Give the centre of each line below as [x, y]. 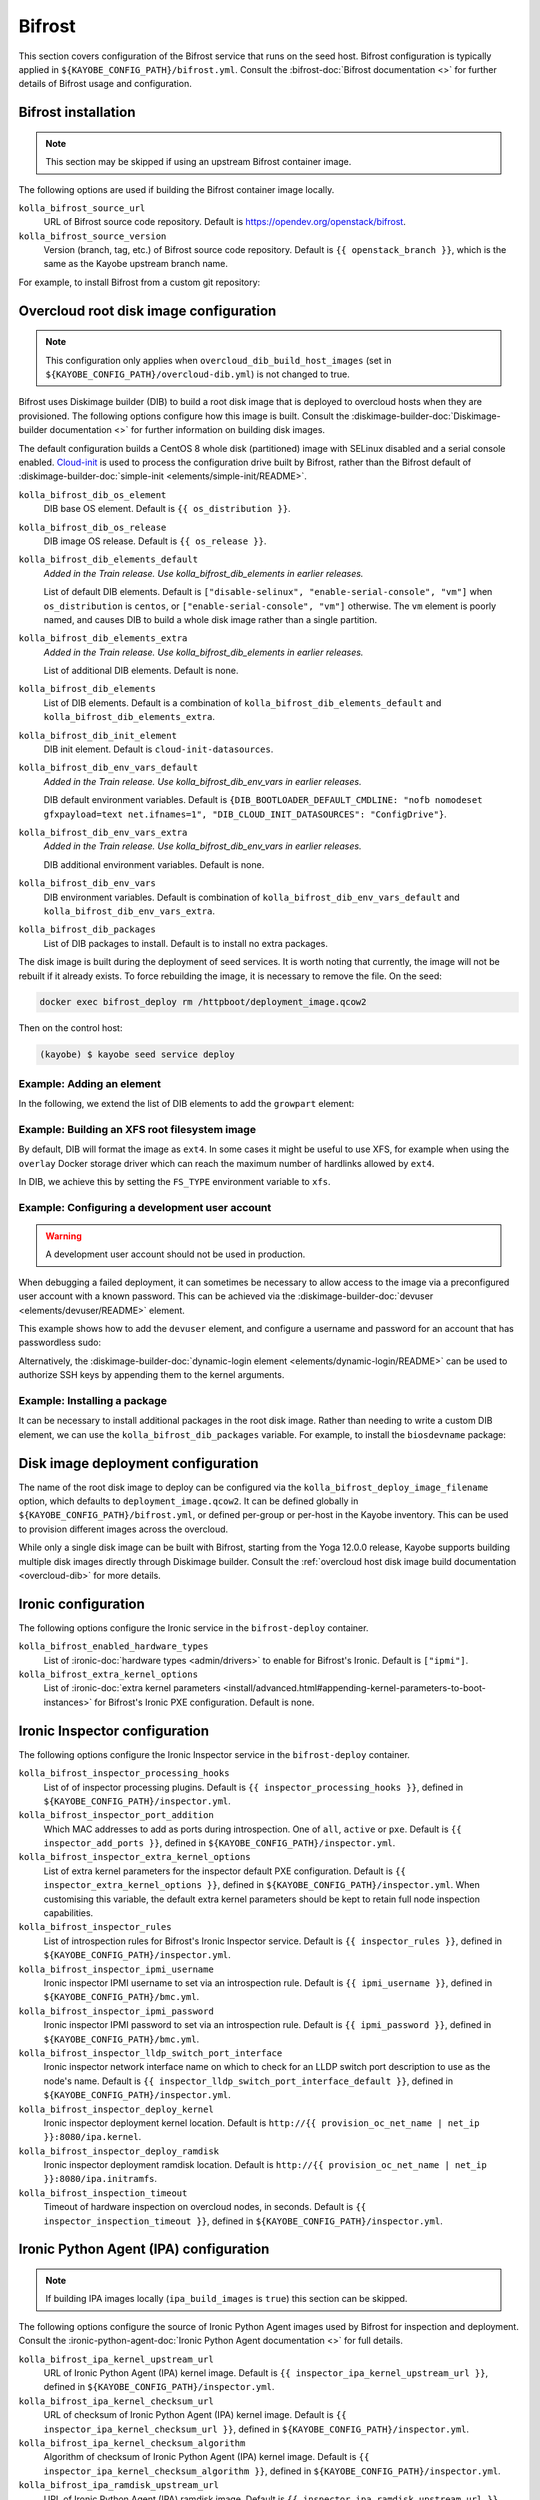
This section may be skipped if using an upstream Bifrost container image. [198, 162]
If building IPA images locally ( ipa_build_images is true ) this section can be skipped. [226, 2299]
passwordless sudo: [60, 1342]
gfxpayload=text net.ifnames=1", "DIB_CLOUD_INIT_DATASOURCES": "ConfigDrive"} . [245, 814]
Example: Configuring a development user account [145, 1207]
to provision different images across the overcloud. [123, 1529]
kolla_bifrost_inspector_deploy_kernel [116, 2109]
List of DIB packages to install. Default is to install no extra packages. [186, 943]
